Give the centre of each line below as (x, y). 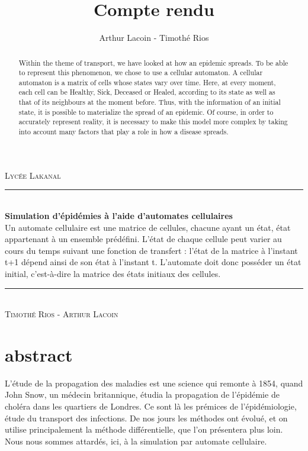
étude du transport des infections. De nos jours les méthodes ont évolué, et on (146, 418)
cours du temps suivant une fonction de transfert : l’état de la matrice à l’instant (151, 250)
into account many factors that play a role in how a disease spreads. (123, 132)
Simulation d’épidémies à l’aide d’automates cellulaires (119, 215)
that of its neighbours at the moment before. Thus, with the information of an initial (150, 102)
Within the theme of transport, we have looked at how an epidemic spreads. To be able (153, 62)
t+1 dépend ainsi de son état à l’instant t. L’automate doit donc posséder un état (153, 262)
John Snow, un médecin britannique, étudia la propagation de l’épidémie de (142, 394)
